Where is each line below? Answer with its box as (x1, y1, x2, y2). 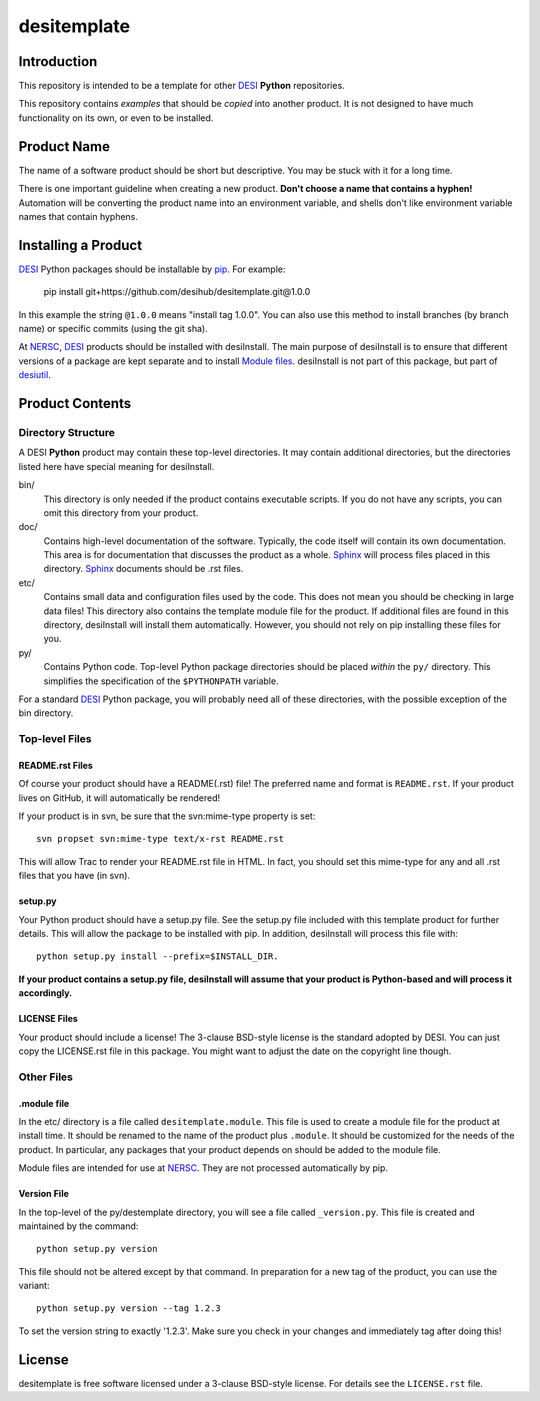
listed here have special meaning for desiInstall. (18, 460, 215, 472)
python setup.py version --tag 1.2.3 (36, 1303, 222, 1314)
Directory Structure (18, 425, 115, 439)
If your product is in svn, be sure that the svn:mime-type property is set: (18, 810, 316, 822)
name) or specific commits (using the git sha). (18, 323, 209, 334)
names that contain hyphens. (18, 210, 139, 222)
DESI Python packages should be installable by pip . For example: (18, 263, 286, 275)
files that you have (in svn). (18, 870, 130, 882)
